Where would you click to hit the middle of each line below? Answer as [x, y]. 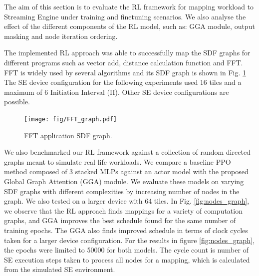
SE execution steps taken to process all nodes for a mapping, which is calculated [127, 259]
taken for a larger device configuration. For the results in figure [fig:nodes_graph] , [129, 240]
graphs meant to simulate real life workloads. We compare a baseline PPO [118, 161]
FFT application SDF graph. [68, 135]
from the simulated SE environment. [60, 269]
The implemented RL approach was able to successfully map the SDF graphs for [127, 53]
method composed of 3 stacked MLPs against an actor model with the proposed [126, 171]
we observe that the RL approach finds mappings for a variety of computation [123, 210]
